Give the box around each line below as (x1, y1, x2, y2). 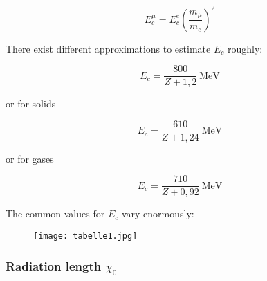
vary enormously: (121, 206, 194, 221)
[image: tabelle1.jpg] (33, 231, 138, 242)
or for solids (6, 96, 56, 111)
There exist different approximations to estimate (6, 41, 211, 55)
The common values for (6, 206, 105, 221)
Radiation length (6, 257, 102, 274)
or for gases (6, 151, 54, 165)
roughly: (227, 41, 263, 55)
